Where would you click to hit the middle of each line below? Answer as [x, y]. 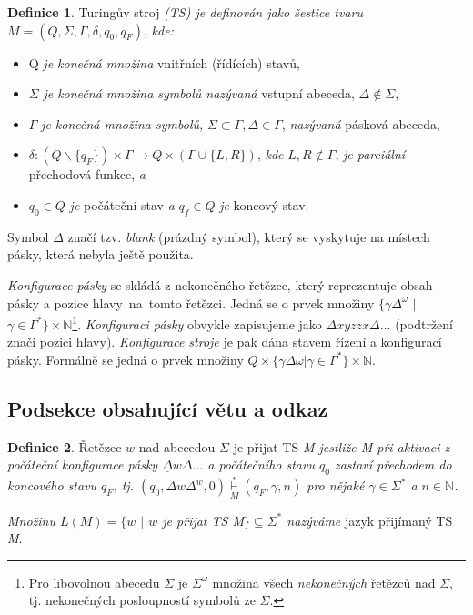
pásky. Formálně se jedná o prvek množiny [126, 359]
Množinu [31, 520]
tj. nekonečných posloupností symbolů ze [142, 600]
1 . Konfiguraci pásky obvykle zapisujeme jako [197, 323]
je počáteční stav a [122, 204]
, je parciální [370, 154]
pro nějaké [336, 485]
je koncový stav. [264, 204]
